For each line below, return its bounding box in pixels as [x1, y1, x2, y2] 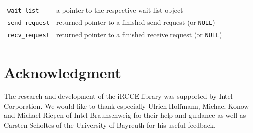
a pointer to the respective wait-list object [56, 4, 183, 15]
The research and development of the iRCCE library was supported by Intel [4, 91, 233, 101]
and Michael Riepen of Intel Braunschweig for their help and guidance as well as [4, 110, 246, 120]
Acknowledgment [4, 63, 121, 83]
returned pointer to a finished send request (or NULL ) [56, 17, 215, 27]
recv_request [7, 31, 50, 39]
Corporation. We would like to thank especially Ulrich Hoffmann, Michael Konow [4, 100, 249, 111]
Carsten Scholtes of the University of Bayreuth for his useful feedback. [4, 119, 216, 130]
